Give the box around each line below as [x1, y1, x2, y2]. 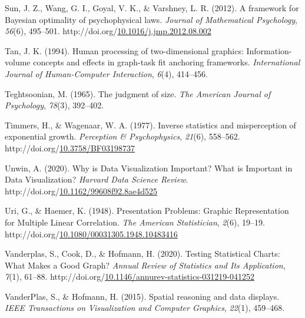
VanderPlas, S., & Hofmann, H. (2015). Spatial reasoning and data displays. [5, 290, 280, 302]
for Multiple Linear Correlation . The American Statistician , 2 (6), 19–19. [5, 216, 265, 228]
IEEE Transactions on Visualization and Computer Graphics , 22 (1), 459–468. [5, 302, 285, 314]
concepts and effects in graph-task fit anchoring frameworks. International [33, 56, 300, 68]
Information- [246, 44, 292, 57]
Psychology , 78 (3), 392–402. [5, 99, 104, 111]
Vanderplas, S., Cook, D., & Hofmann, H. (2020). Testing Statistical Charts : [5, 247, 280, 260]
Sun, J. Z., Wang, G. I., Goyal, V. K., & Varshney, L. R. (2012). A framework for [5, 2, 299, 14]
